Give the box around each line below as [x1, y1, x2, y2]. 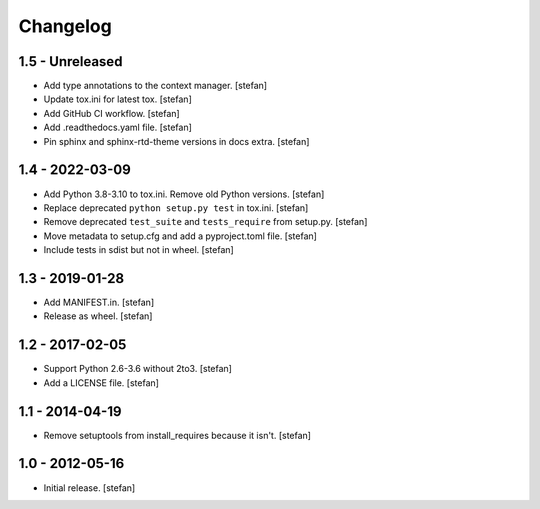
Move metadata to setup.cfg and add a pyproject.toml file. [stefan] [43, 230, 317, 242]
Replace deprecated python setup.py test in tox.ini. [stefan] [43, 201, 309, 214]
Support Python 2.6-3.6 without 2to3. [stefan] [43, 363, 232, 375]
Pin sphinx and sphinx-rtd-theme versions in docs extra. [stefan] [43, 135, 310, 147]
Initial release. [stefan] [43, 481, 136, 494]
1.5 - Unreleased [18, 53, 123, 70]
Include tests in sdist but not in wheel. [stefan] [43, 244, 234, 256]
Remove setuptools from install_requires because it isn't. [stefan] [43, 429, 312, 441]
